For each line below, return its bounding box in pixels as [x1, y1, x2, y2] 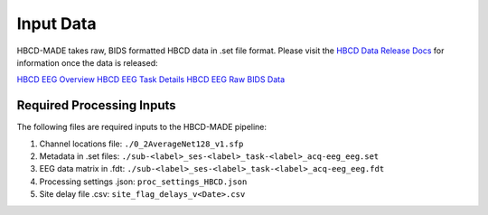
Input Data [16, 14, 97, 33]
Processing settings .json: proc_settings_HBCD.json [39, 176, 248, 187]
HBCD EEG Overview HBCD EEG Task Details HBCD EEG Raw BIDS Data [16, 74, 286, 85]
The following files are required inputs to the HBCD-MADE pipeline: [16, 122, 267, 133]
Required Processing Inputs [16, 98, 176, 113]
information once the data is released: [16, 57, 158, 68]
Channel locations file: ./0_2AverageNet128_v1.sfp [39, 138, 244, 149]
